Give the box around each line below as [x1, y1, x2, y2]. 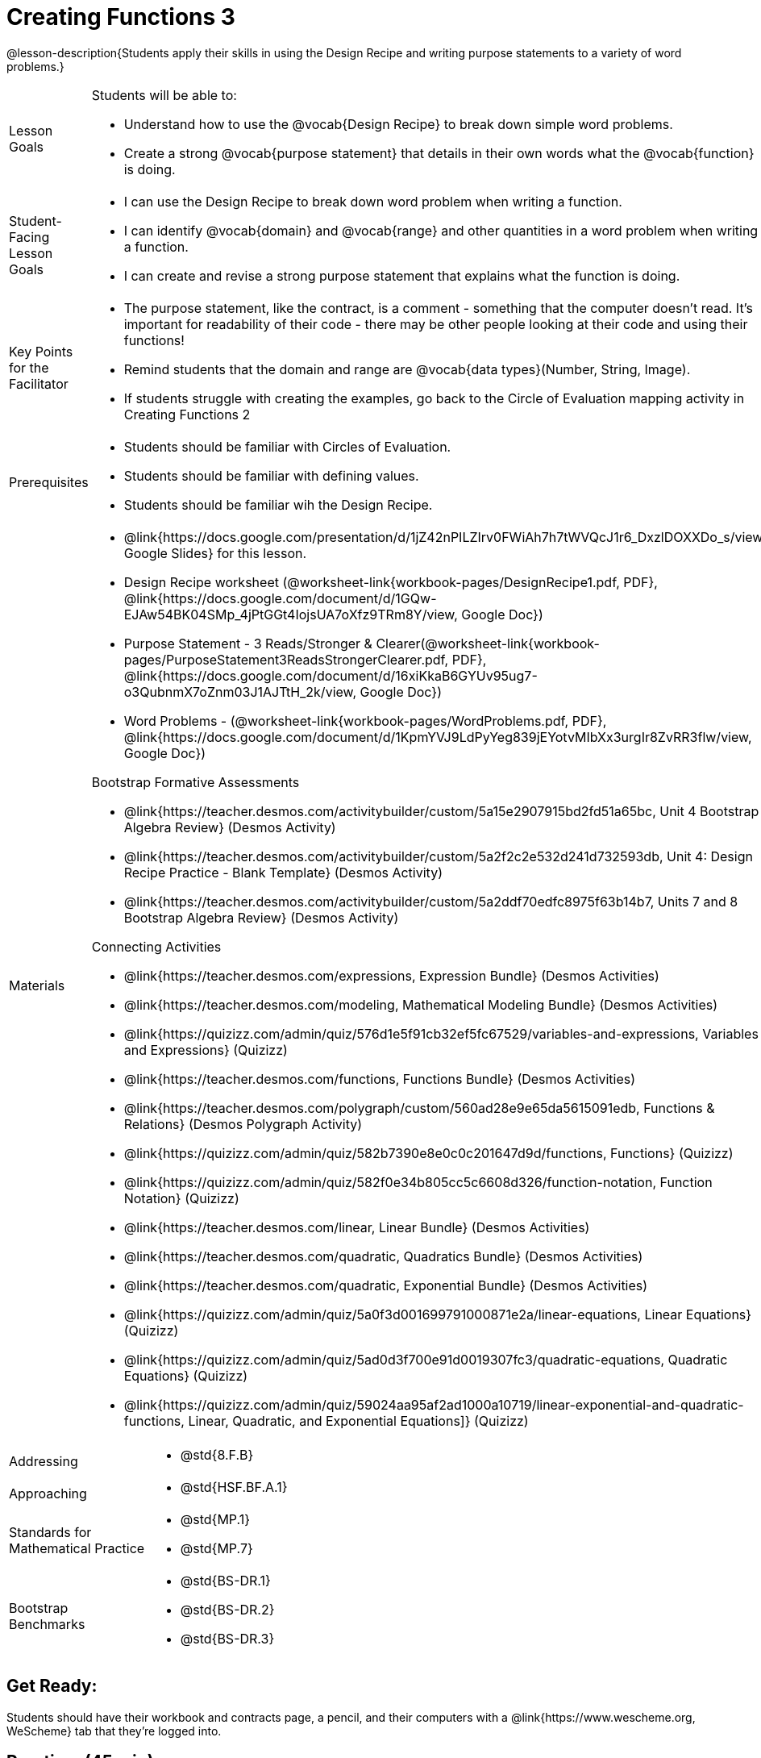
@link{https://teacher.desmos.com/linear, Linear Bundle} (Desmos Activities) [123, 1219, 590, 1235]
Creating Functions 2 [123, 406, 251, 423]
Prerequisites [9, 473, 89, 490]
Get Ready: [6, 1676, 98, 1697]
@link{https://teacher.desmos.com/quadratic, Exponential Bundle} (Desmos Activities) [123, 1277, 648, 1294]
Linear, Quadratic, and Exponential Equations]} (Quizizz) [188, 1412, 529, 1429]
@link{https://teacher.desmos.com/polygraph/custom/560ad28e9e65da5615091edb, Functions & [123, 1099, 715, 1116]
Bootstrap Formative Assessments [91, 773, 300, 790]
